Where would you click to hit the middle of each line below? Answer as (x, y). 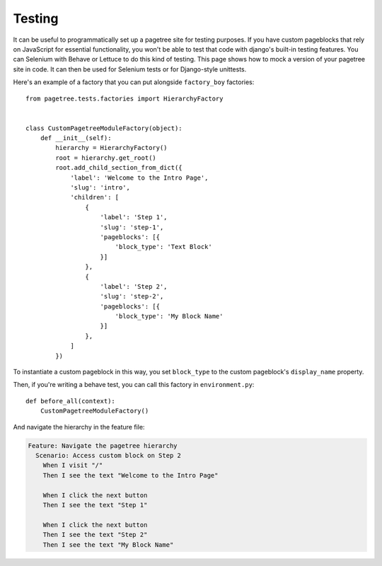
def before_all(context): (71, 401)
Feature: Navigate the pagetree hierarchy (103, 445)
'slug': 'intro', (100, 188)
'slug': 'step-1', (132, 227)
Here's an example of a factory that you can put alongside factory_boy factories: (134, 82)
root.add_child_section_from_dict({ (119, 168)
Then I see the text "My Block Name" (108, 544)
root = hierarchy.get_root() (106, 158)
